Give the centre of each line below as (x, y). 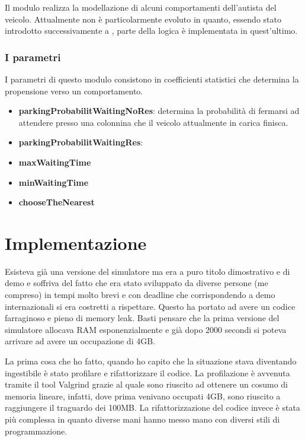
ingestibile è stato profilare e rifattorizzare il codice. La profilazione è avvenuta (147, 372)
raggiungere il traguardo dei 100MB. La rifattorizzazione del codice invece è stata (152, 407)
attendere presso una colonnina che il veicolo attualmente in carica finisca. (153, 122)
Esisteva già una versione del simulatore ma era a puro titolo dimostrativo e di (147, 271)
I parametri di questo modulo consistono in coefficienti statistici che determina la (152, 79)
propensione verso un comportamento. (74, 91)
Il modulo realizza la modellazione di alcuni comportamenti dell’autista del (141, 7)
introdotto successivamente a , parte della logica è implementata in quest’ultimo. (151, 31)
